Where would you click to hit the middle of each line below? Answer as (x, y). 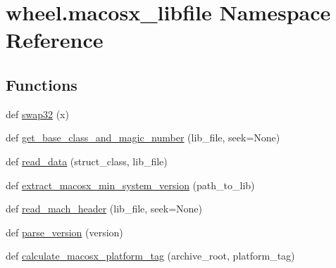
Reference (55, 40)
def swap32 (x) (37, 114)
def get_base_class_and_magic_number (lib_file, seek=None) (143, 138)
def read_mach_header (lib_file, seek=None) (104, 209)
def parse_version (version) (64, 232)
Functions (42, 84)
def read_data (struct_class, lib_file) (87, 161)
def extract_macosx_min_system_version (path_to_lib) (130, 185)
